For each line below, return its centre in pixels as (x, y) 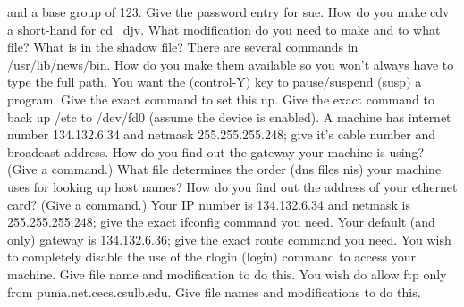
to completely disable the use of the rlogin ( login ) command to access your (211, 257)
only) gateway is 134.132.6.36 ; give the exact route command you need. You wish (229, 239)
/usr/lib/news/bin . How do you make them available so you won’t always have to (231, 64)
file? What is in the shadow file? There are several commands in (183, 47)
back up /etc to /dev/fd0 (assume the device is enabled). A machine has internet (229, 116)
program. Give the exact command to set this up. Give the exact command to (221, 99)
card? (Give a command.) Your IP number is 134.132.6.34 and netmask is (209, 204)
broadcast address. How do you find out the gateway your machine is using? (215, 151)
